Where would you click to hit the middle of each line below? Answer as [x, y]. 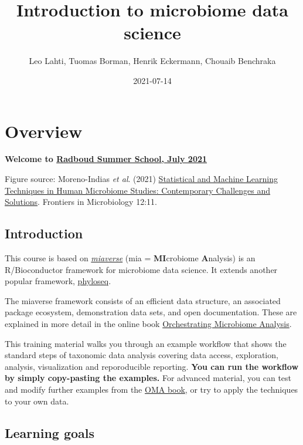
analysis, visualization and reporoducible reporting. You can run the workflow [152, 366]
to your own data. [37, 401]
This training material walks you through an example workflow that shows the [146, 343]
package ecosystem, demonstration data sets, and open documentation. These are [151, 312]
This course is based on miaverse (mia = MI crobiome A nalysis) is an [130, 258]
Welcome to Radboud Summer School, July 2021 [106, 159]
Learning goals [50, 432]
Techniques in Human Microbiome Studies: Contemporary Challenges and [138, 190]
